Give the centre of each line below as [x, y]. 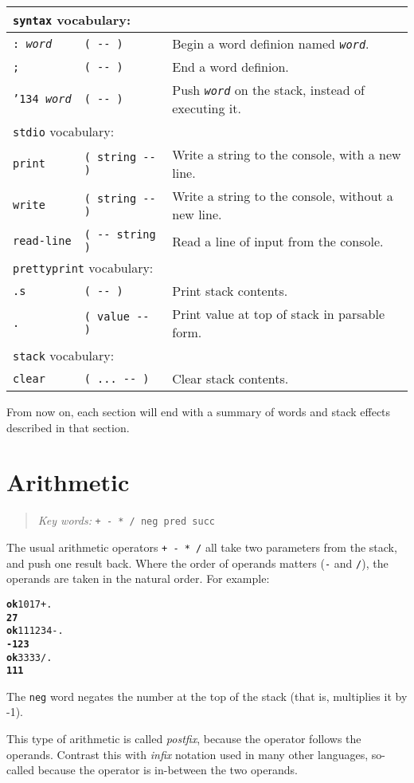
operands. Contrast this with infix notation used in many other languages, [187, 754]
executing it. [207, 108]
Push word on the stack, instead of [268, 90]
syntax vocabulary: [72, 20]
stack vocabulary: [64, 355]
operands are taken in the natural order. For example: [138, 578]
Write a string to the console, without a [283, 196]
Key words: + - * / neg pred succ [126, 520]
